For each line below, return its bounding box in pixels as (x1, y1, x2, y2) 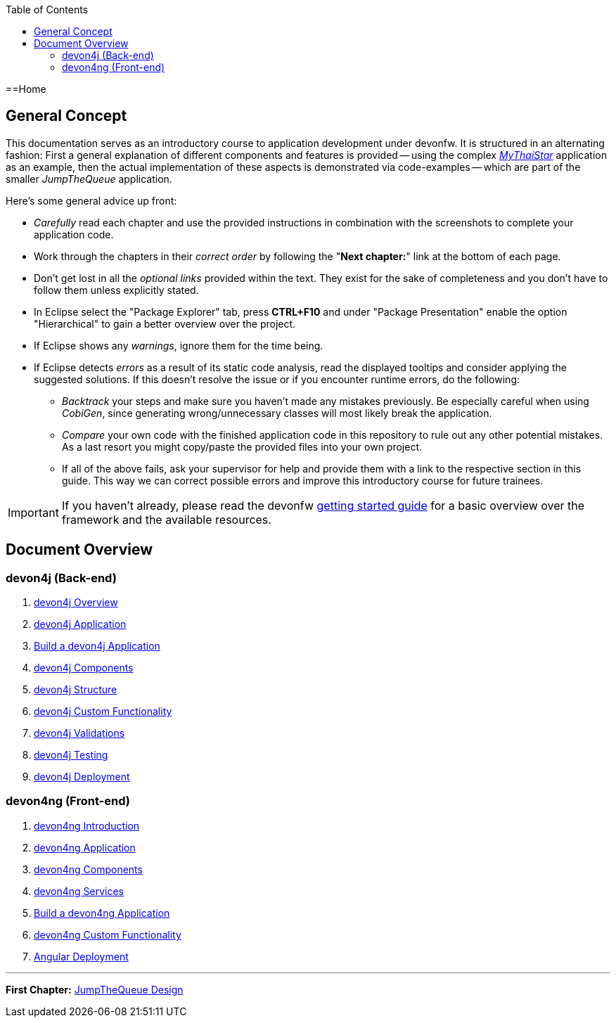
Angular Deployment (34, 950, 129, 963)
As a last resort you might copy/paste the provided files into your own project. (62, 440, 423, 453)
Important (8, 505, 59, 520)
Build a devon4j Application (34, 640, 160, 652)
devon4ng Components (34, 863, 143, 875)
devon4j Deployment (34, 771, 130, 783)
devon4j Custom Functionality (34, 705, 172, 718)
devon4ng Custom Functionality (34, 928, 181, 941)
